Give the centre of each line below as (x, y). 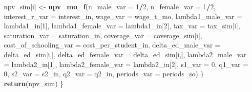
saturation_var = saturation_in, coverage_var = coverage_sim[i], (103, 35)
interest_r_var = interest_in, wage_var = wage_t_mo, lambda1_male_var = (123, 16)
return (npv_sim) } (34, 83)
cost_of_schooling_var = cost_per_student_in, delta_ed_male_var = (112, 45)
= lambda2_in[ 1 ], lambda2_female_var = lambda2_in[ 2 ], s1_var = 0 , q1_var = (126, 64)
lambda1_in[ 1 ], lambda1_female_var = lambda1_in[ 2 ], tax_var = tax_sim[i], (122, 26)
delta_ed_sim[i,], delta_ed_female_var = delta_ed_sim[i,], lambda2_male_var (125, 54)
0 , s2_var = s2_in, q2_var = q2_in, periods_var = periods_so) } (104, 74)
